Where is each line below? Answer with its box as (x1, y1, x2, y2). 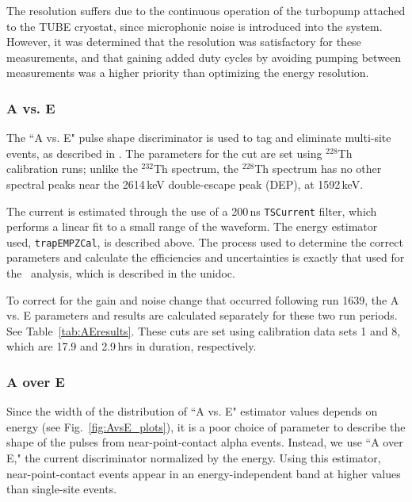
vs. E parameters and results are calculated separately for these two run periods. (6, 307, 398, 324)
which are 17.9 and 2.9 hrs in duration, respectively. (6, 338, 257, 354)
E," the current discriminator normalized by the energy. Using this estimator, (6, 450, 381, 466)
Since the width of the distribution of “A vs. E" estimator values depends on (6, 403, 378, 420)
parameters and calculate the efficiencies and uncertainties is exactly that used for (6, 249, 405, 266)
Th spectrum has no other (254, 160, 382, 177)
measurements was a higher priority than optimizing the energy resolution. (6, 64, 369, 81)
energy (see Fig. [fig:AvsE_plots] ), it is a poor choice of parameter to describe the (6, 418, 406, 435)
